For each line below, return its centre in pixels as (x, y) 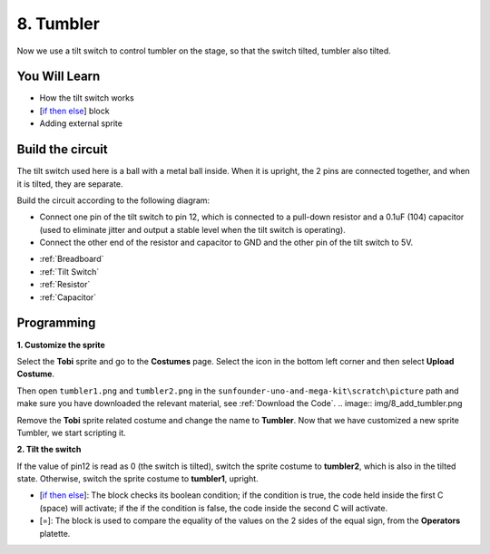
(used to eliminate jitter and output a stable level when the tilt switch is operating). (193, 229)
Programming (56, 323)
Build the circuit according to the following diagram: (113, 200)
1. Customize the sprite (61, 345)
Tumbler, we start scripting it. (71, 433)
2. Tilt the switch (49, 450)
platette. (55, 533)
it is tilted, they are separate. (70, 184)
